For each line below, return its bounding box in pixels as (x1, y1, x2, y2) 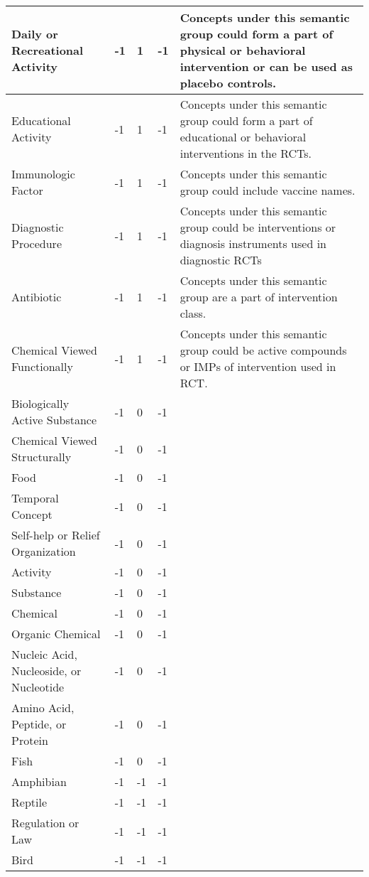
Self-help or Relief (11, 527, 100, 543)
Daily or (11, 26, 58, 42)
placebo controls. (180, 75, 277, 91)
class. (180, 305, 206, 321)
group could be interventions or (180, 219, 336, 235)
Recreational (11, 42, 84, 58)
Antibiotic (11, 289, 62, 305)
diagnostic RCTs (180, 252, 262, 268)
